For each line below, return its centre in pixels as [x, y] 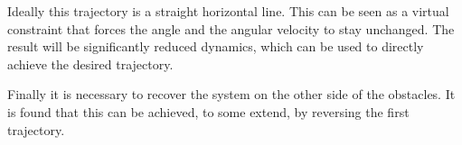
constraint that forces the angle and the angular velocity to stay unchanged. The [231, 28]
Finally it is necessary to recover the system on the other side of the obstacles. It [231, 94]
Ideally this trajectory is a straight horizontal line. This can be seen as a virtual [228, 11]
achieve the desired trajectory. [90, 63]
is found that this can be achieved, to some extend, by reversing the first [208, 111]
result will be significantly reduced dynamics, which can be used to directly [216, 46]
